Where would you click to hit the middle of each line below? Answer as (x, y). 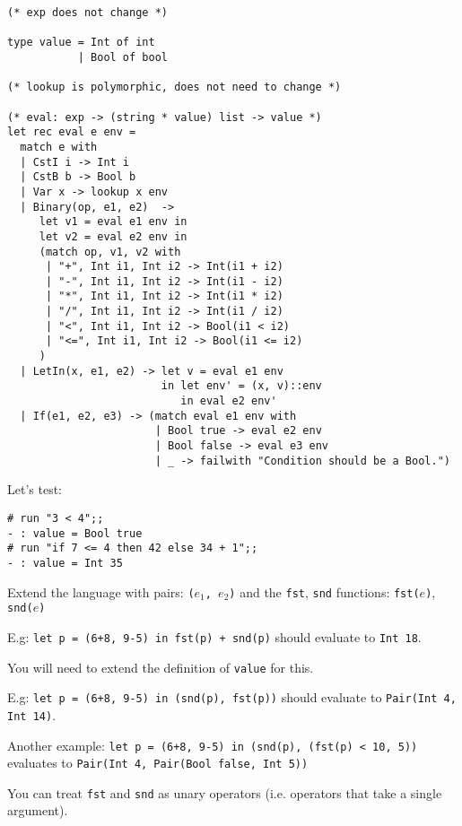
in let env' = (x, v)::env (241, 386)
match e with (59, 147)
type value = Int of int (81, 43)
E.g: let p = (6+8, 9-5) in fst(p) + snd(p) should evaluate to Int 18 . (214, 636)
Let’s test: (35, 489)
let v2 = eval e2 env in (113, 236)
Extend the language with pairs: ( (101, 591)
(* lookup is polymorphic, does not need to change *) (174, 87)
